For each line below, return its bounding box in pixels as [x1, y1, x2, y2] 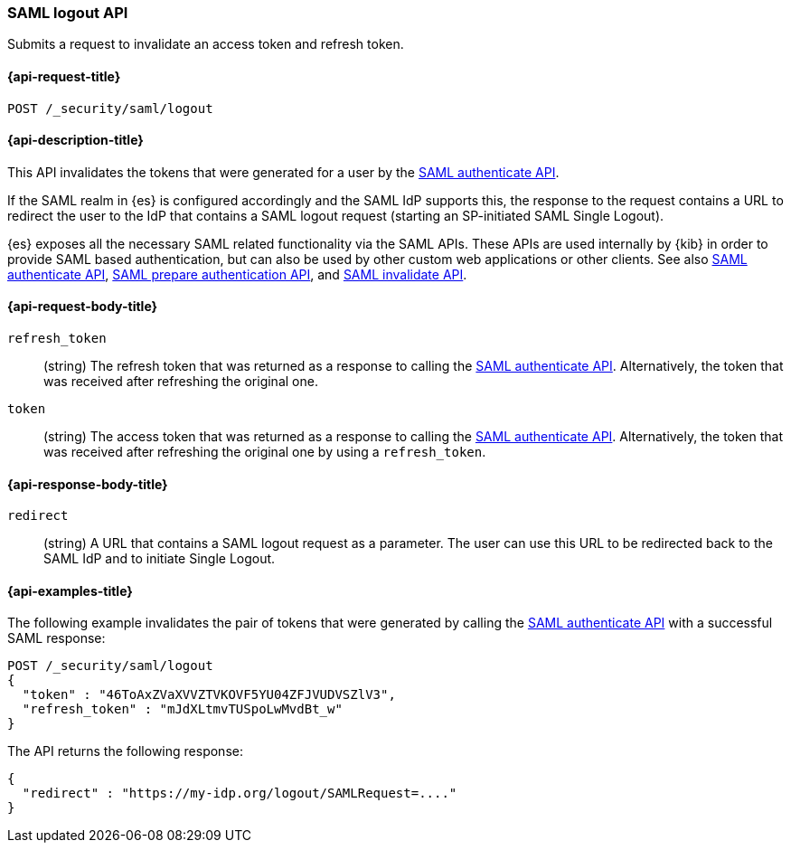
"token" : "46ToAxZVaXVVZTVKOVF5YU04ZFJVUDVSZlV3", [22, 687, 396, 703]
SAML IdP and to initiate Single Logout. [43, 551, 276, 567]
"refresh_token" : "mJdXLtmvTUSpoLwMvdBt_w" [22, 702, 343, 717]
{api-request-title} [7, 68, 121, 84]
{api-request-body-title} [7, 298, 158, 315]
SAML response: [7, 630, 106, 647]
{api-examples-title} [7, 582, 133, 599]
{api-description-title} [7, 132, 144, 148]
